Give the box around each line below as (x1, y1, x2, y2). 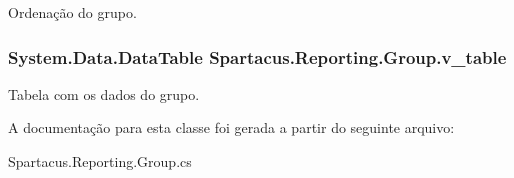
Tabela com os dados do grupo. (8, 83, 200, 104)
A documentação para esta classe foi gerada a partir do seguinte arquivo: (8, 117, 455, 138)
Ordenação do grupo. (8, 2, 137, 22)
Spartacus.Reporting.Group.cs (8, 151, 192, 171)
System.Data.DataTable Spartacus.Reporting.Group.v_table (8, 44, 507, 69)
